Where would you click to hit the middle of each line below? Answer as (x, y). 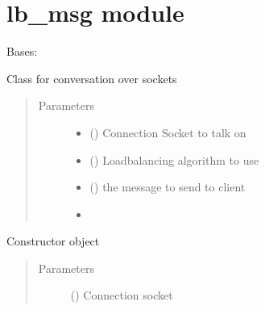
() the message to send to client (168, 187)
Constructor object (53, 241)
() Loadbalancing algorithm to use (174, 159)
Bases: (22, 51)
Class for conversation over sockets (92, 78)
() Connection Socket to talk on (168, 132)
